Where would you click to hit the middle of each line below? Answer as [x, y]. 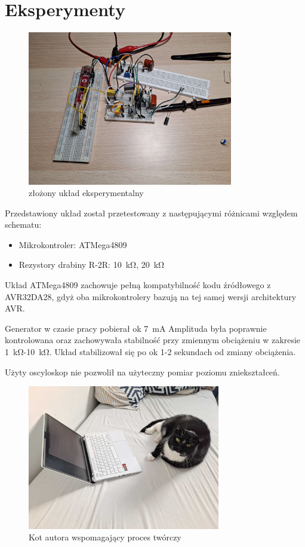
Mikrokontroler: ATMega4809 [73, 244]
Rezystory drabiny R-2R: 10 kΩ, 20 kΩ [92, 265]
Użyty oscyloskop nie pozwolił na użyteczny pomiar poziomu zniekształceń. [142, 372]
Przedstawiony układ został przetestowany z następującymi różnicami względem [151, 213]
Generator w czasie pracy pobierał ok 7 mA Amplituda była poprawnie [136, 328]
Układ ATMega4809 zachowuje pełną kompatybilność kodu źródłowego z [138, 285]
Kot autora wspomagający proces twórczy [105, 537]
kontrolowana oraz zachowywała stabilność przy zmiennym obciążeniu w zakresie [153, 340]
